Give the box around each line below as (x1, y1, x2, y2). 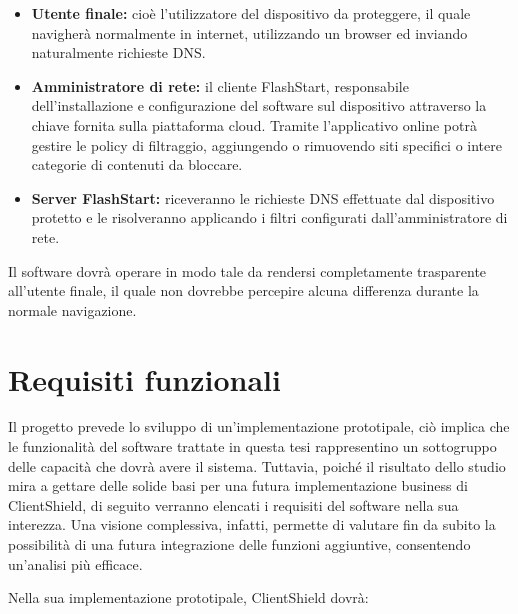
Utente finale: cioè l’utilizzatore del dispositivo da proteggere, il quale (31, 3, 471, 23)
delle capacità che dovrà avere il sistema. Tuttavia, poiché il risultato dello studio (8, 455, 506, 476)
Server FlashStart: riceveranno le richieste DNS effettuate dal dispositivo (31, 187, 495, 208)
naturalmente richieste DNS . (31, 42, 206, 63)
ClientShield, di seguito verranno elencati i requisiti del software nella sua (8, 494, 459, 515)
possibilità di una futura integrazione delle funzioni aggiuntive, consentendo (8, 534, 471, 554)
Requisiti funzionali (8, 358, 281, 399)
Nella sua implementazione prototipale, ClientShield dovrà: (8, 587, 369, 608)
